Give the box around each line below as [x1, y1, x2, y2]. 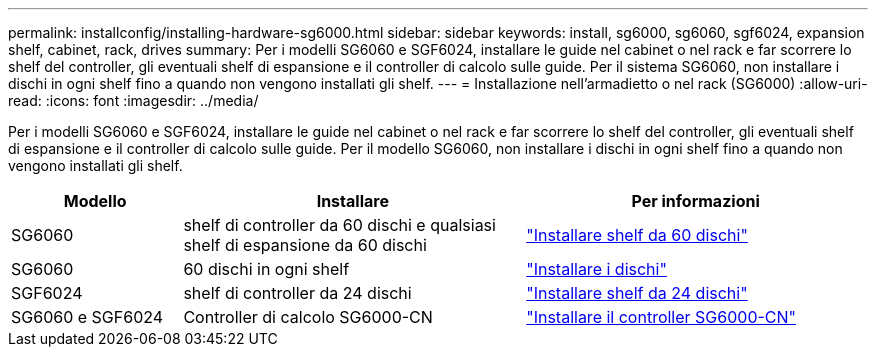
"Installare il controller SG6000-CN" [526, 307, 797, 327]
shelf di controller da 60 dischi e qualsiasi [183, 215, 496, 235]
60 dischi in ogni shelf [183, 259, 350, 279]
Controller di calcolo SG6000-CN [183, 307, 433, 327]
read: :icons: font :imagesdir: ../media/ [8, 92, 259, 109]
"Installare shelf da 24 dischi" [526, 283, 748, 303]
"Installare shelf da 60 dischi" [526, 225, 748, 245]
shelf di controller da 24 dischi [183, 283, 412, 303]
